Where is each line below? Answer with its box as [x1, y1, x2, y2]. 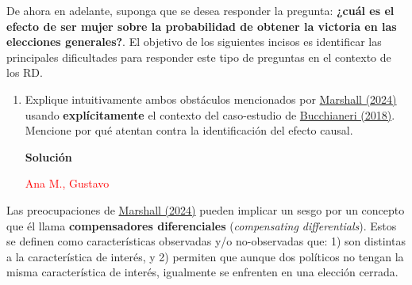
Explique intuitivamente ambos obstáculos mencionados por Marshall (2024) [25, 90, 397, 107]
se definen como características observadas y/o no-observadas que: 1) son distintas [6, 233, 406, 249]
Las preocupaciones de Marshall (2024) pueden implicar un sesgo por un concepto [6, 201, 405, 218]
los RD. [6, 64, 43, 81]
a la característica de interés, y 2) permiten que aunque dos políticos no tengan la [6, 248, 404, 264]
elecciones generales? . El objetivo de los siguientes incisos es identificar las [6, 33, 382, 50]
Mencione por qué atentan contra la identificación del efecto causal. [25, 122, 353, 139]
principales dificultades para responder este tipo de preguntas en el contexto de [6, 48, 391, 65]
